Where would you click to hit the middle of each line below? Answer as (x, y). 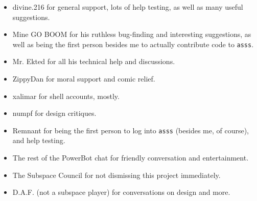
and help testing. (39, 140)
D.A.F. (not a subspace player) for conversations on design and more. (121, 192)
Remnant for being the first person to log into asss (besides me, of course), (131, 130)
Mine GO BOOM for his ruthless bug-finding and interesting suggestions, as (132, 34)
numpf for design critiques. (54, 113)
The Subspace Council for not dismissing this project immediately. (116, 175)
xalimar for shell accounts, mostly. (66, 96)
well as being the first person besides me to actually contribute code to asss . (133, 44)
